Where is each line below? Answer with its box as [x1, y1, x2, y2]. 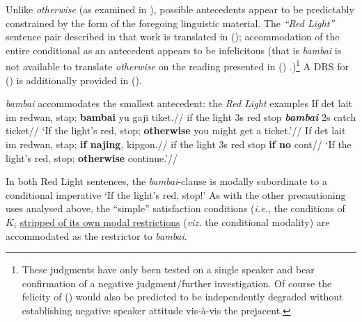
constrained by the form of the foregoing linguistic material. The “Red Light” [6, 15, 335, 30]
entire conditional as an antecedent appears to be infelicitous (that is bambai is [6, 42, 342, 57]
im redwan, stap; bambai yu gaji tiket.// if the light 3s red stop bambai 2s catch [6, 109, 356, 124]
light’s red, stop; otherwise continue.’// [6, 150, 178, 165]
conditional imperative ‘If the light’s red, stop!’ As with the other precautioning [6, 187, 346, 202]
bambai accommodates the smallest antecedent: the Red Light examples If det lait [6, 96, 352, 111]
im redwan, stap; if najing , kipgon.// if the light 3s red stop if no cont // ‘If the [6, 137, 352, 151]
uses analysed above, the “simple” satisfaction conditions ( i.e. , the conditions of [6, 201, 345, 216]
